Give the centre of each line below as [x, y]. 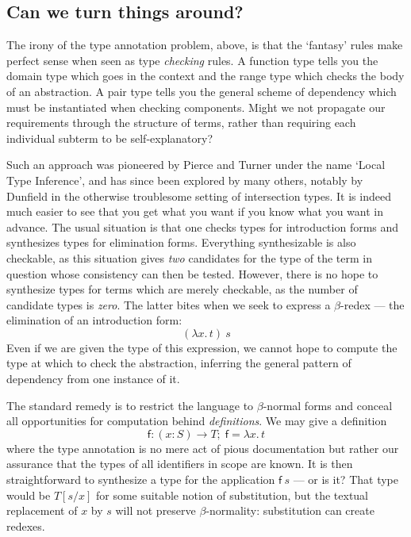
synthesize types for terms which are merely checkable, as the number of [182, 289]
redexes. [26, 525]
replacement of [42, 510]
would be [29, 495]
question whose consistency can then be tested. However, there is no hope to [192, 273]
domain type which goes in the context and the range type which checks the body [205, 76]
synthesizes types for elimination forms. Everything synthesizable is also [181, 242]
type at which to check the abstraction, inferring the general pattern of [179, 363]
